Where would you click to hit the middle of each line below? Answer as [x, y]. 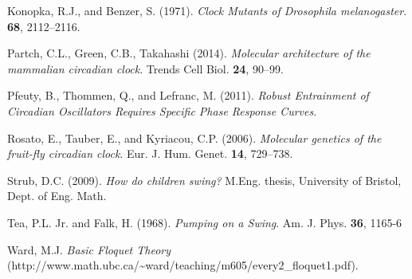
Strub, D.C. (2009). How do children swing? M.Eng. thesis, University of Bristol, [204, 180]
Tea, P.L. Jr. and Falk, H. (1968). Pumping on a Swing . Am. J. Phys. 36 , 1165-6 [205, 222]
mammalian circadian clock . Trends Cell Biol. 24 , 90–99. [145, 68]
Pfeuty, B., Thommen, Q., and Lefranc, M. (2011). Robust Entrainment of [188, 95]
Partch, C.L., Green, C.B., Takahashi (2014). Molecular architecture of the [189, 53]
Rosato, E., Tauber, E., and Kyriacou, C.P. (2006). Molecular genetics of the [194, 138]
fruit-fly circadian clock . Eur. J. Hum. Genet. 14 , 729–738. [150, 153]
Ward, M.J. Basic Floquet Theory [89, 249]
